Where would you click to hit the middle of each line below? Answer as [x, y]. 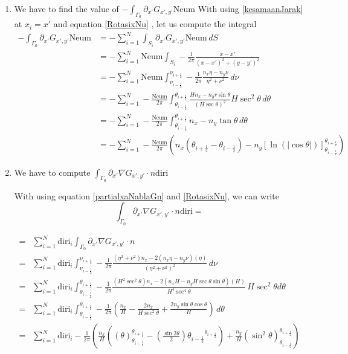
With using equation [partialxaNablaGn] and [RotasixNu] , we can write [147, 195]
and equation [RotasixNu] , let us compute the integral [155, 24]
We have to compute [52, 172]
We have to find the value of [66, 8]
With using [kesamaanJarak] [250, 8]
